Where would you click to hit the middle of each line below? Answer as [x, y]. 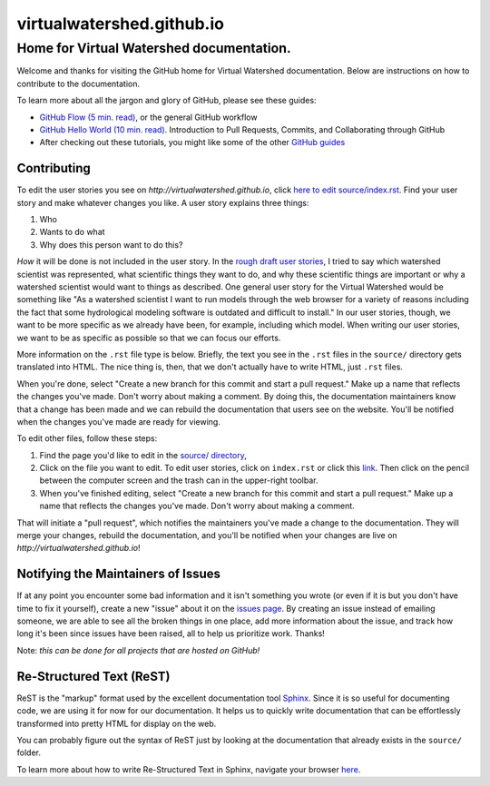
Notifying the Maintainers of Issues [119, 574]
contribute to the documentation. [78, 84]
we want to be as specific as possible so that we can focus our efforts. [149, 338]
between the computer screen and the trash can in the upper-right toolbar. [179, 480]
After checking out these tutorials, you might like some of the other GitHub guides [192, 142]
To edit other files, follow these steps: [87, 438]
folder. [29, 752]
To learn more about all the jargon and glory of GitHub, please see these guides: [167, 101]
